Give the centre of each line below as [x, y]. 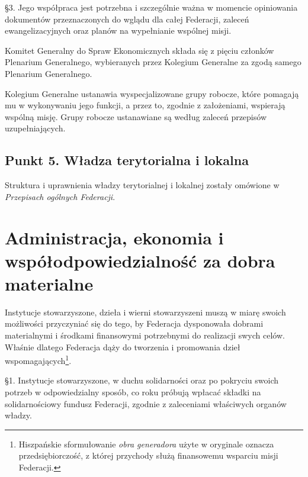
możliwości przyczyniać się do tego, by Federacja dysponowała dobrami [134, 323]
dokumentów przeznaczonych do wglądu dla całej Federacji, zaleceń [127, 19]
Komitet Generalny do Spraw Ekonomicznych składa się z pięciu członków [139, 50]
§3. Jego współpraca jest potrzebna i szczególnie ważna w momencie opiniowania [151, 7]
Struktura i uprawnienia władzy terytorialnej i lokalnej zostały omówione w [142, 185]
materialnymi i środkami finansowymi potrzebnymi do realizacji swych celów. [145, 335]
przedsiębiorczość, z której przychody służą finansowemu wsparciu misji [148, 455]
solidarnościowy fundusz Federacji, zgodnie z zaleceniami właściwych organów [146, 403]
